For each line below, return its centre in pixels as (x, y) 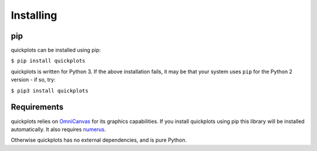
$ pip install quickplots (48, 61)
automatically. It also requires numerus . (58, 129)
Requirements (37, 107)
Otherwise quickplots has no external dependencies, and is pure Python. (99, 140)
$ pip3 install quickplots (50, 90)
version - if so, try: (33, 80)
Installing (34, 15)
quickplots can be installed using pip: (56, 50)
